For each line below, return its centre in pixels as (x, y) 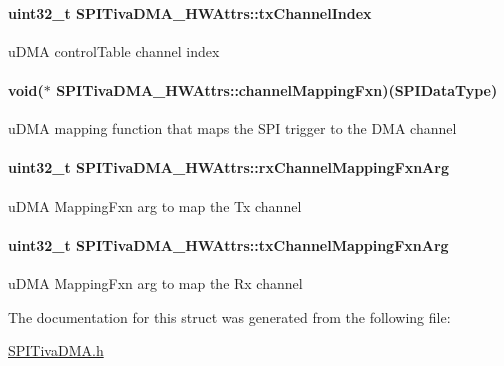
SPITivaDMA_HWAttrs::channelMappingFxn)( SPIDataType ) (277, 89)
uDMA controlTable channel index (114, 50)
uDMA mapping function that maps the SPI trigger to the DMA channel (232, 128)
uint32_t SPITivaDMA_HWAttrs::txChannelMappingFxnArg (228, 244)
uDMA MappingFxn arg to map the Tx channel (155, 205)
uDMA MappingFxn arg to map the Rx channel (155, 282)
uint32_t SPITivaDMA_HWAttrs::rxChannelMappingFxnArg (228, 167)
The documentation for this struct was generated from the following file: (229, 316)
